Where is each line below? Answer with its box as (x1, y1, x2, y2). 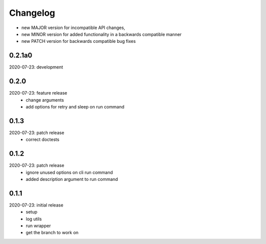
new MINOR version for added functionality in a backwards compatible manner (21, 31, 182, 37)
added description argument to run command (26, 176, 118, 182)
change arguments (26, 97, 64, 103)
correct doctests (26, 137, 60, 142)
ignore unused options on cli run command (26, 169, 113, 175)
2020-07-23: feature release (9, 90, 67, 96)
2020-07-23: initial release (9, 202, 64, 208)
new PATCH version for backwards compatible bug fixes (21, 38, 136, 44)
